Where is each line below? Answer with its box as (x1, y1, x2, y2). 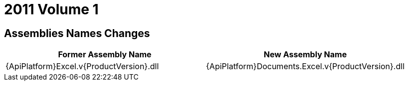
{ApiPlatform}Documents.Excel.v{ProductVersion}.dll (206, 61, 405, 72)
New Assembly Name (263, 49, 347, 60)
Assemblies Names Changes (4, 27, 150, 40)
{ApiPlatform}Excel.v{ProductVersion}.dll (5, 61, 159, 72)
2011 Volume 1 (4, 1, 99, 18)
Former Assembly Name (58, 49, 152, 60)
